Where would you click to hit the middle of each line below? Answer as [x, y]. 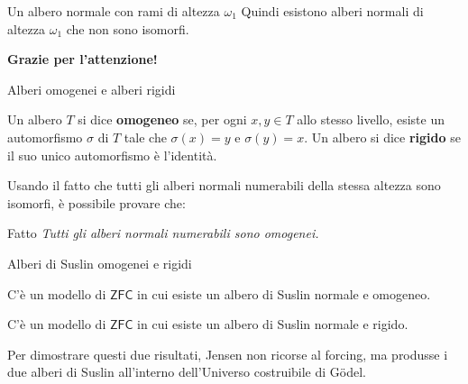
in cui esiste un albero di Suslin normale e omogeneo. [284, 293]
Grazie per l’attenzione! [83, 59]
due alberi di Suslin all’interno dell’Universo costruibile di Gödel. [187, 372]
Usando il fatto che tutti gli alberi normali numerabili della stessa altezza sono [224, 185]
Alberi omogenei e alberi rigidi [92, 89]
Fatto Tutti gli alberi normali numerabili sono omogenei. [163, 233]
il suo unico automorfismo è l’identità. [112, 155]
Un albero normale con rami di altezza [114, 11]
